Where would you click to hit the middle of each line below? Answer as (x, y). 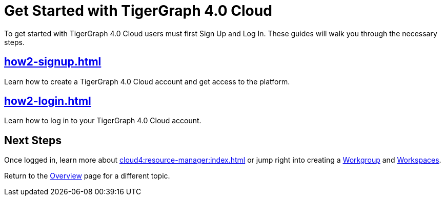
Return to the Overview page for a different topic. (87, 176)
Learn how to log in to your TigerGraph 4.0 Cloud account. (103, 121)
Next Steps (33, 140)
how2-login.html (48, 101)
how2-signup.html (53, 62)
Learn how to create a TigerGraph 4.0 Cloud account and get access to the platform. (147, 81)
